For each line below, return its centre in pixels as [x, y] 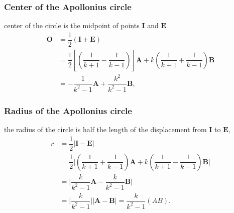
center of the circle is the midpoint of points [72, 25]
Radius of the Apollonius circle [68, 110]
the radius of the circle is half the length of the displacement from [105, 129]
